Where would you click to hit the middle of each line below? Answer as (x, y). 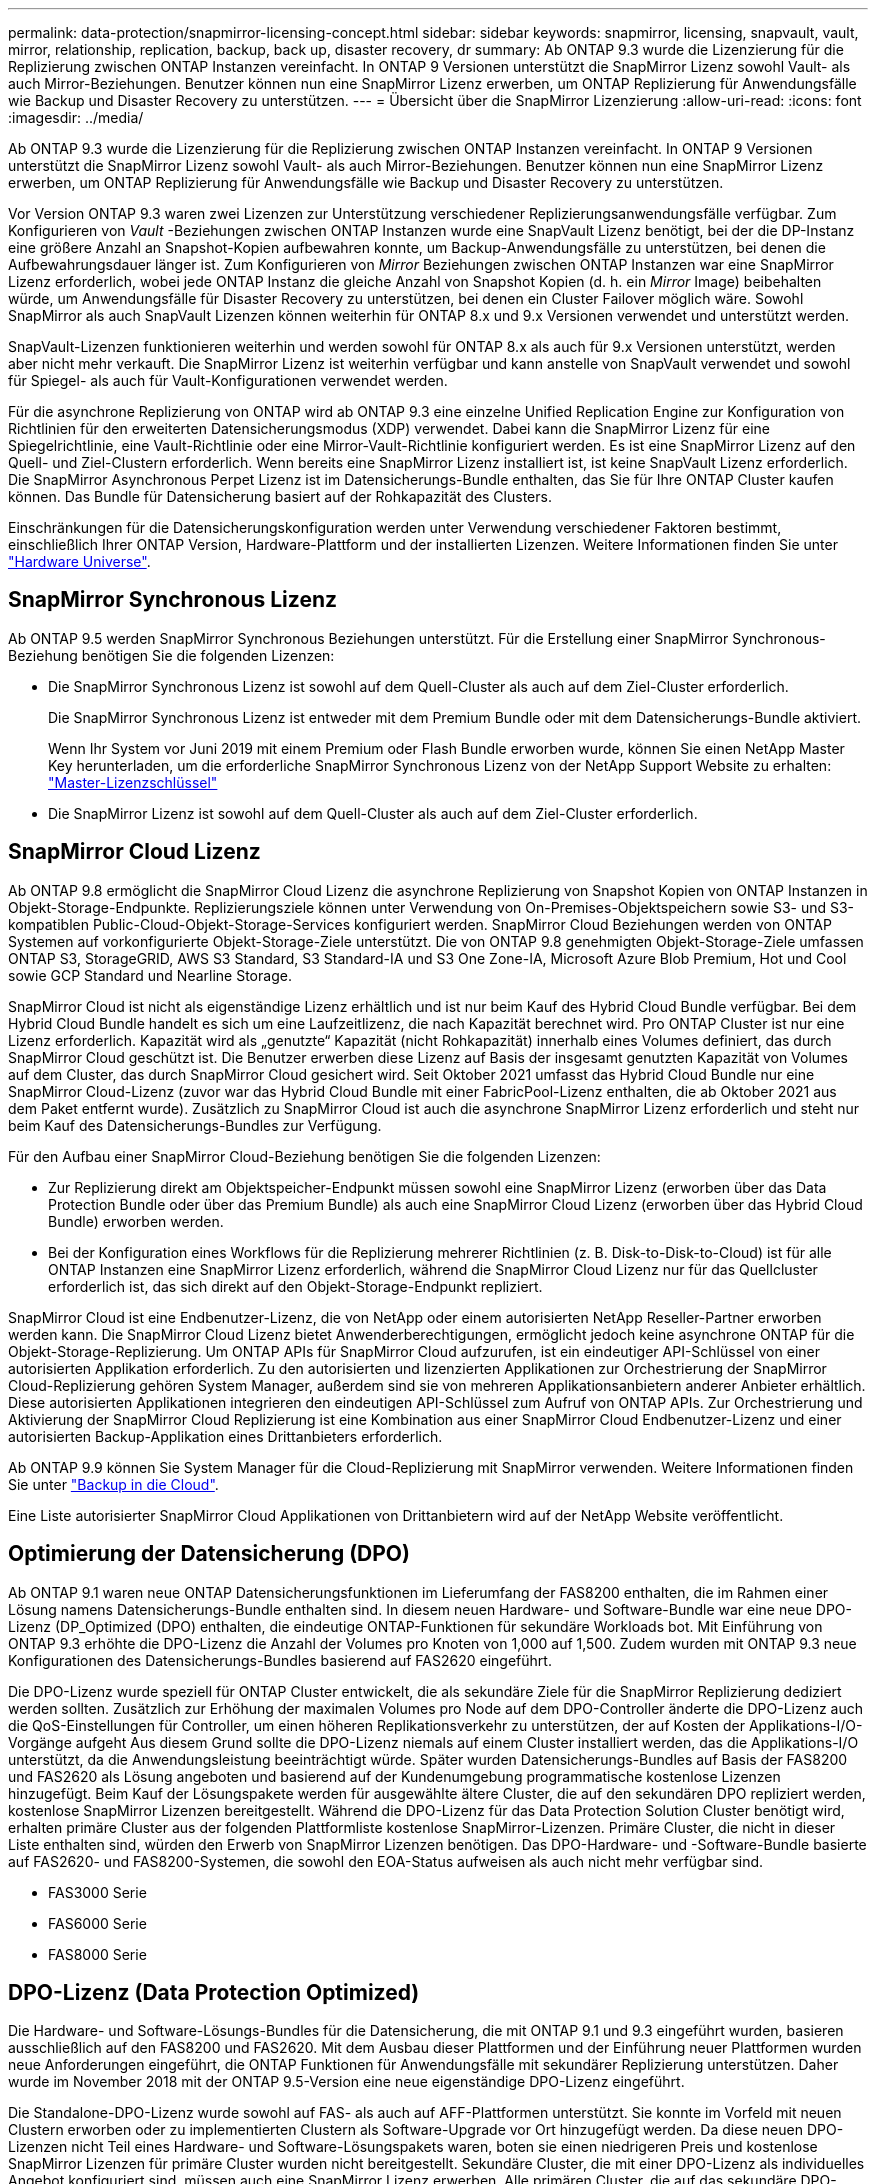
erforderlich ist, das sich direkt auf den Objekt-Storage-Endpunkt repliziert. (295, 1286)
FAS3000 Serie (97, 1892)
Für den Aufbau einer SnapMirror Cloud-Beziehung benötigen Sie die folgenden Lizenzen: (304, 1156)
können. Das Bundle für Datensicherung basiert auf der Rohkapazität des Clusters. (280, 496)
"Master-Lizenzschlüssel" (133, 782)
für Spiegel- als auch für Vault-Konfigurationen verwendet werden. (228, 380)
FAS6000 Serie (97, 1923)
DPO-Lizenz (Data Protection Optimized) (214, 1992)
